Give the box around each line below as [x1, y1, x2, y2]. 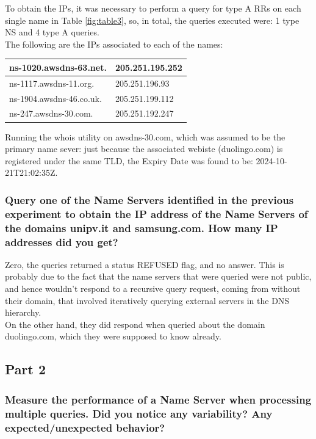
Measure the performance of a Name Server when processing [5, 391, 312, 407]
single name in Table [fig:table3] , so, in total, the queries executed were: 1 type [5, 13, 300, 26]
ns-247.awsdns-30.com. [9, 107, 93, 120]
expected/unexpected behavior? [5, 419, 165, 435]
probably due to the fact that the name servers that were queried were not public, [5, 270, 312, 283]
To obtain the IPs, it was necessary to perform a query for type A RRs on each [5, 2, 301, 14]
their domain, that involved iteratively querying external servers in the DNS [5, 294, 290, 307]
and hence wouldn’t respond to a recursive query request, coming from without [5, 282, 301, 295]
